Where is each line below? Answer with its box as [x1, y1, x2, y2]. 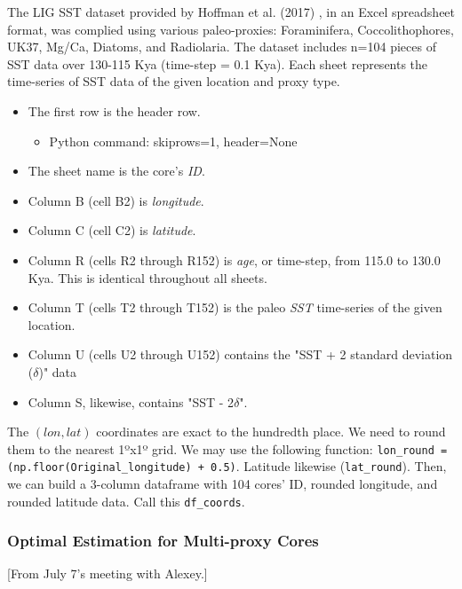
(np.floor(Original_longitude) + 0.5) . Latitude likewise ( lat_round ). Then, [7, 457, 447, 475]
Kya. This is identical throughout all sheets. [28, 268, 267, 287]
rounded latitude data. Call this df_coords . [7, 491, 245, 510]
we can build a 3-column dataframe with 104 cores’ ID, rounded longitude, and [7, 475, 438, 492]
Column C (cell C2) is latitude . [28, 221, 196, 240]
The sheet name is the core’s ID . [28, 161, 205, 180]
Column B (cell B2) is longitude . [28, 191, 204, 209]
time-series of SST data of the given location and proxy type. [7, 72, 340, 90]
